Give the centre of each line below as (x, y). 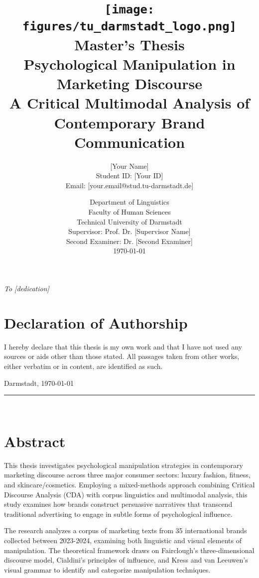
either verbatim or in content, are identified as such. (83, 366)
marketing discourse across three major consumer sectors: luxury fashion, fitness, (127, 475)
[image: (129, 10)
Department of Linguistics (129, 202)
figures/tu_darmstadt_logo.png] (129, 26)
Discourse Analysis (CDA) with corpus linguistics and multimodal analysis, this (126, 494)
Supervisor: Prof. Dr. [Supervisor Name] (129, 231)
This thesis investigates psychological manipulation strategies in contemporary (124, 465)
